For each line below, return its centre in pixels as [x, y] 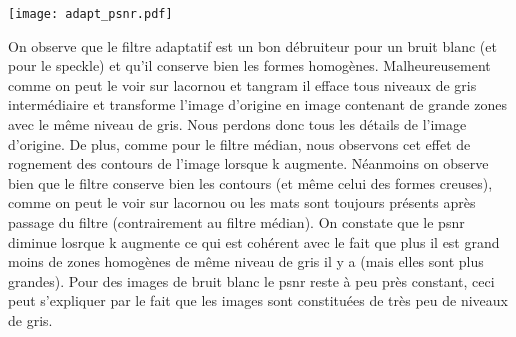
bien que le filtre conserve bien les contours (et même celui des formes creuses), [250, 182]
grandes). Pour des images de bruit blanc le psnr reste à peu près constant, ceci [251, 280]
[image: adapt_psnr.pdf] [90, 14]
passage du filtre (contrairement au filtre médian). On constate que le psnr [236, 222]
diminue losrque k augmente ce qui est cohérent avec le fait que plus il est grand [254, 241]
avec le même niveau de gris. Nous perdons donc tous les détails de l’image [237, 124]
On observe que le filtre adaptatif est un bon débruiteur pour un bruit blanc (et [252, 45]
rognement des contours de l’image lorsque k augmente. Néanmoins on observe [248, 163]
